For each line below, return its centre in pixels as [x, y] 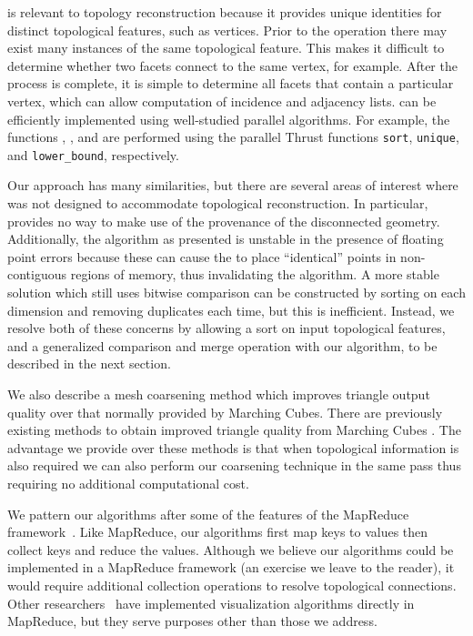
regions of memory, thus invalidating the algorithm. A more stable [255, 274]
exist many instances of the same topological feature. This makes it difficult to [226, 48]
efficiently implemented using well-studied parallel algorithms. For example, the [229, 119]
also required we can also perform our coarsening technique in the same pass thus [234, 465]
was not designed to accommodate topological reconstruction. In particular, [218, 203]
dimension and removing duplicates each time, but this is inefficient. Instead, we [231, 310]
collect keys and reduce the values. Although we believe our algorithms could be [231, 549]
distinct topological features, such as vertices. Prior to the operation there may [227, 30]
